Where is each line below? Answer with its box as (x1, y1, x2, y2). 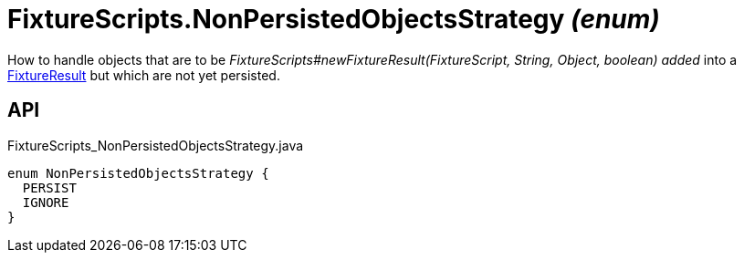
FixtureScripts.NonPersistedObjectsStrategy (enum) (7, 4, 660, 35)
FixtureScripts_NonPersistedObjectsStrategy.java (7, 137, 304, 153)
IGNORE (22, 194, 69, 210)
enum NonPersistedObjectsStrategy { (7, 165, 269, 181)
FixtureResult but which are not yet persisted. (7, 67, 280, 83)
